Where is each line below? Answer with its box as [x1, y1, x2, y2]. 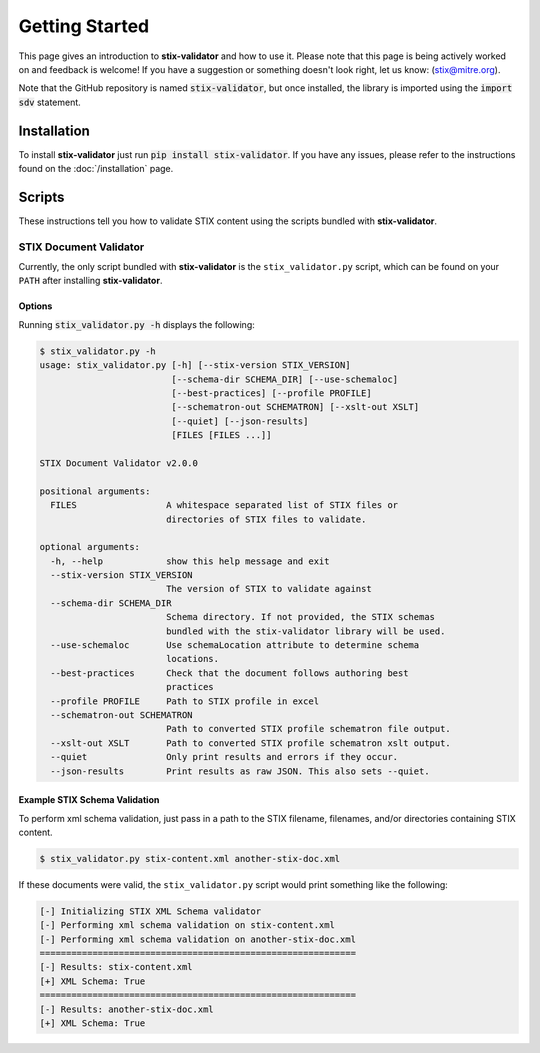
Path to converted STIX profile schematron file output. [165, 723, 452, 735]
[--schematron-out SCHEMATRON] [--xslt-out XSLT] [171, 401, 420, 413]
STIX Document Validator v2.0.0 [39, 457, 199, 469]
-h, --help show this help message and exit [50, 555, 330, 567]
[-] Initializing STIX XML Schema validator [39, 905, 262, 917]
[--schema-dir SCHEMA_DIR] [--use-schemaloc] [171, 373, 399, 385]
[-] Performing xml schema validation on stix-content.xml [39, 920, 335, 931]
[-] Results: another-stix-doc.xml [39, 1003, 214, 1015]
